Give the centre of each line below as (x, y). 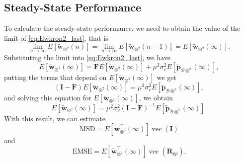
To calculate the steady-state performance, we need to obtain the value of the (122, 28)
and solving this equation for (48, 98)
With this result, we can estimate (55, 118)
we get (166, 77)
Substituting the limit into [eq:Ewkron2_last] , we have (87, 57)
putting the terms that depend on (55, 77)
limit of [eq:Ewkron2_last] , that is (56, 38)
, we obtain (156, 98)
